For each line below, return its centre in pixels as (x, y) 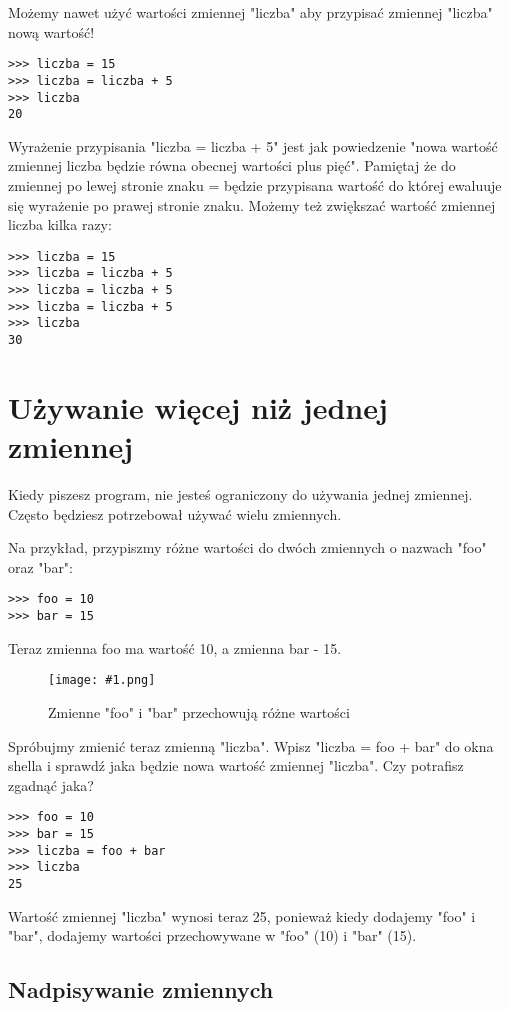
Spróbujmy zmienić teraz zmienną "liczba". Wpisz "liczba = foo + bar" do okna (251, 745)
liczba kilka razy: (60, 224)
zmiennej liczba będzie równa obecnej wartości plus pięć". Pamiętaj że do (232, 165)
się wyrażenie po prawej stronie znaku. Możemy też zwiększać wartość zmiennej (252, 204)
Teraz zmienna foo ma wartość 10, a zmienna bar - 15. (175, 647)
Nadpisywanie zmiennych (141, 989)
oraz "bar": (41, 566)
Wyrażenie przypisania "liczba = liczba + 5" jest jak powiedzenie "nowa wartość (253, 145)
